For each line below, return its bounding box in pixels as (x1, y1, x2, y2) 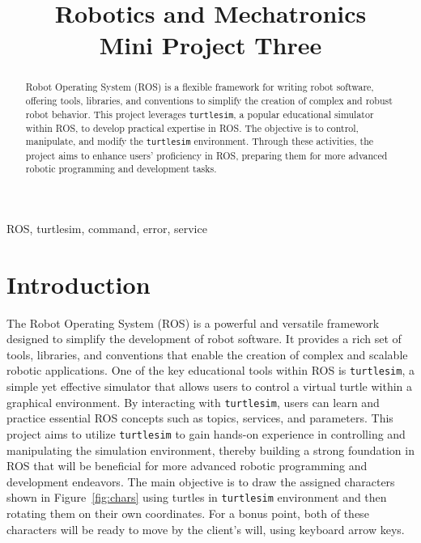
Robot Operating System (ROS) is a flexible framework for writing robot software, (25, 80, 374, 94)
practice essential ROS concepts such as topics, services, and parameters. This (6, 409, 393, 426)
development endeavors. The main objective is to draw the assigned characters (6, 473, 395, 490)
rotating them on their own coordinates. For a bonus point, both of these (6, 505, 369, 522)
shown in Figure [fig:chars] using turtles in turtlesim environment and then (6, 489, 387, 506)
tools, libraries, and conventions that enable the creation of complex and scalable (6, 346, 408, 363)
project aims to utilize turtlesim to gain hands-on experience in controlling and (6, 425, 406, 442)
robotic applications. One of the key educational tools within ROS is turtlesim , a (6, 362, 415, 379)
